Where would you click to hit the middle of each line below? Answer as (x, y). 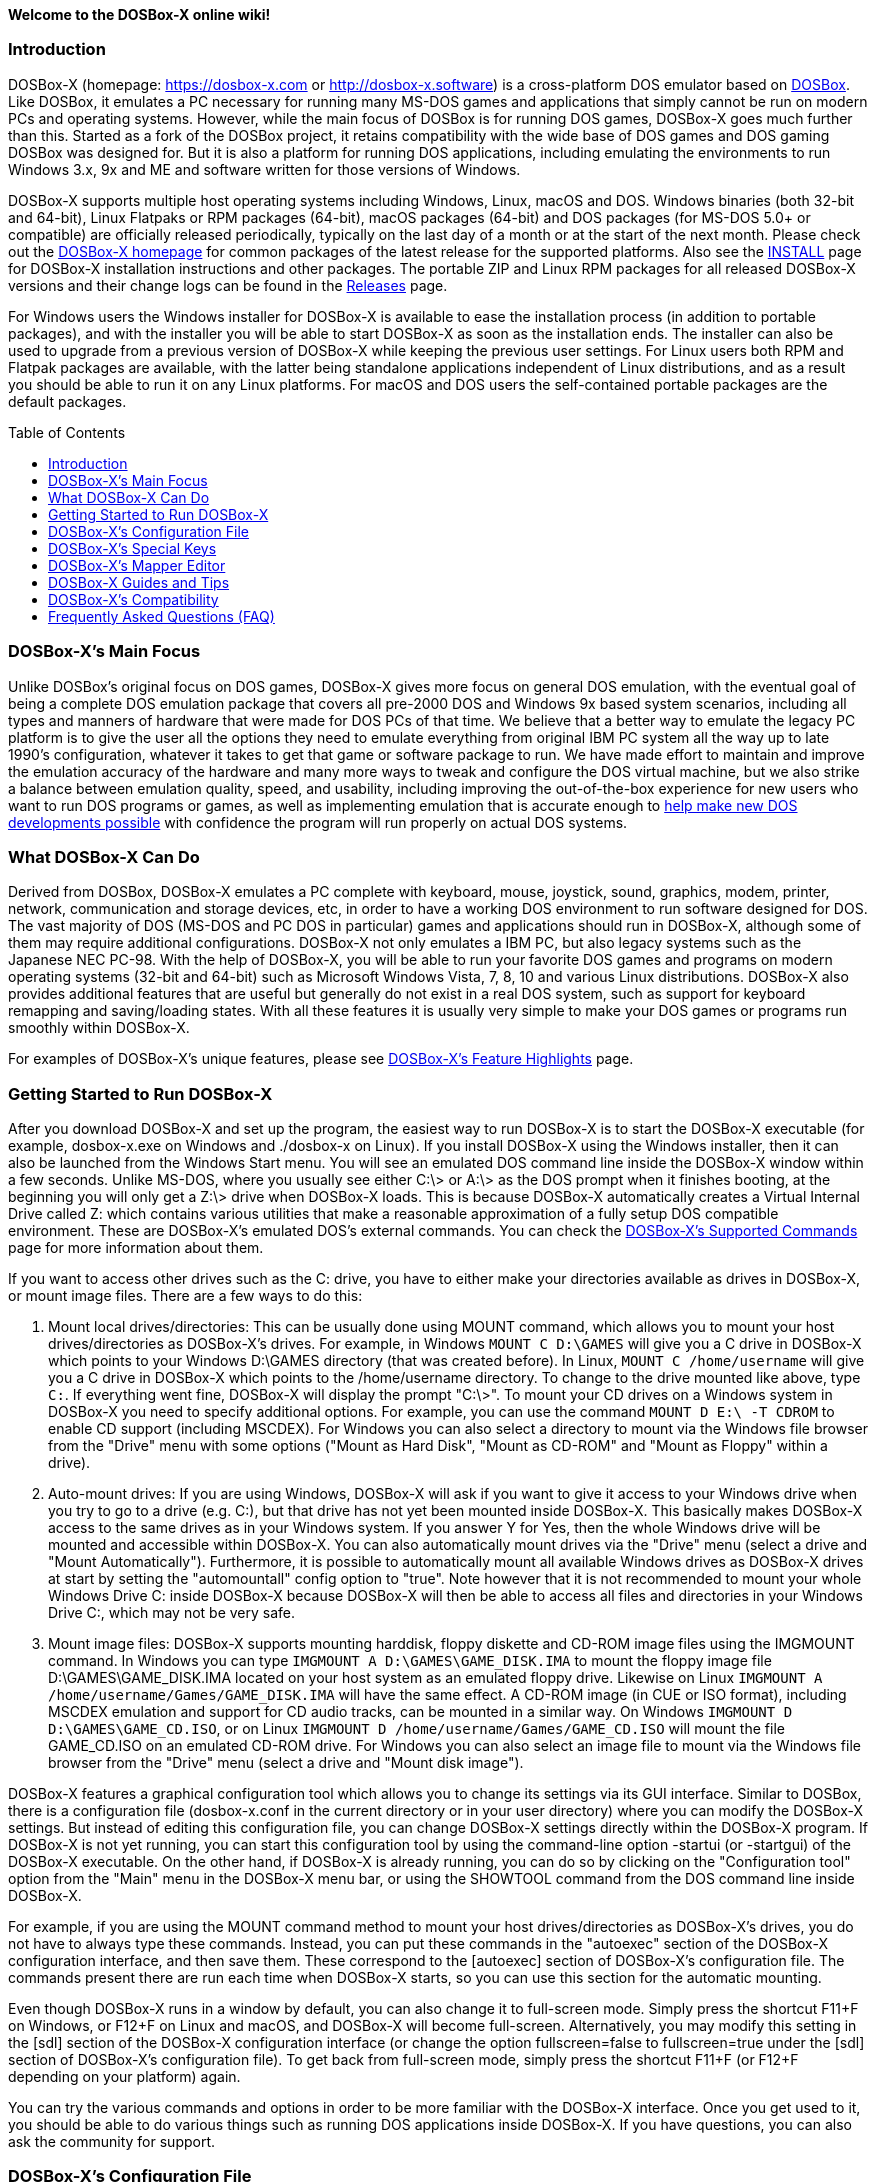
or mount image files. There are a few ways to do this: (185, 1295)
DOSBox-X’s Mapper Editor (137, 565)
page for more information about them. (136, 1247)
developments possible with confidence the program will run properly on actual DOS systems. (318, 822)
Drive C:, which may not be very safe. (172, 1612)
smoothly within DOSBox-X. (99, 1028)
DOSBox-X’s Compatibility (133, 599)
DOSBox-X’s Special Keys (132, 548)
